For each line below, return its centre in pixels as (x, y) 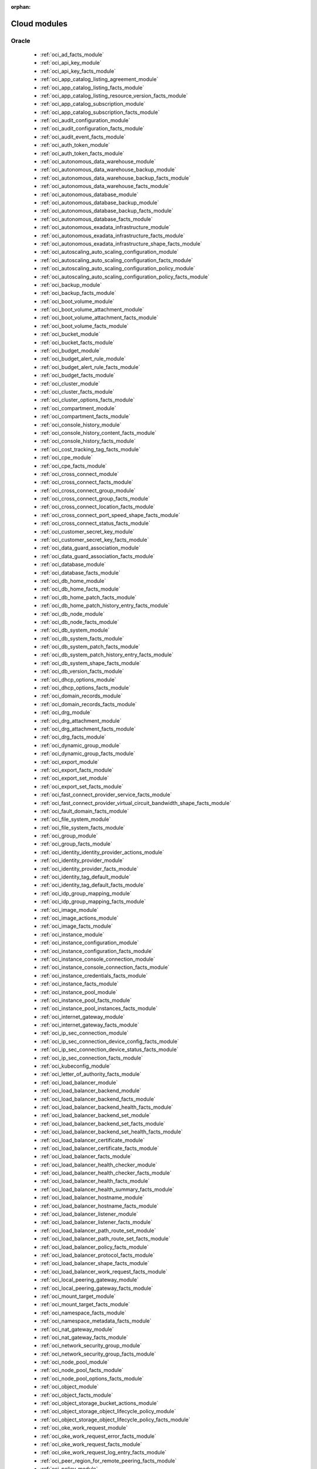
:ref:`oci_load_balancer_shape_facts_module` (95, 1263)
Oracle (21, 41)
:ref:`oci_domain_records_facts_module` (89, 704)
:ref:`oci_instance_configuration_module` (90, 943)
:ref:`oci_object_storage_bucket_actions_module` (99, 1403)
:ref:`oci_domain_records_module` (81, 696)
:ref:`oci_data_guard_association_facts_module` (97, 556)
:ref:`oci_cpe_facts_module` (74, 466)
